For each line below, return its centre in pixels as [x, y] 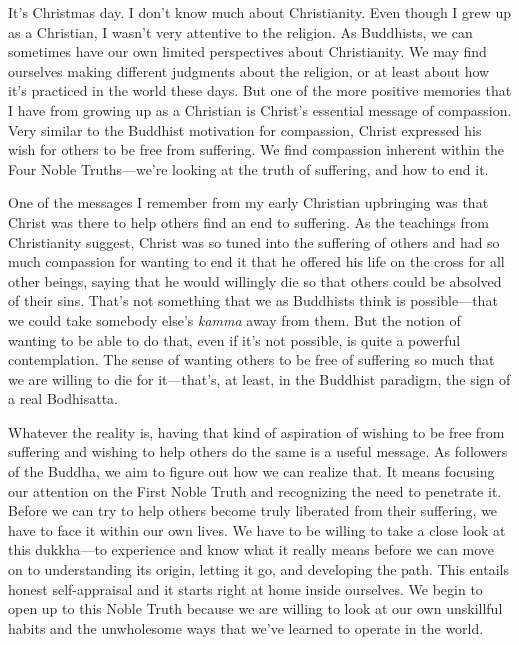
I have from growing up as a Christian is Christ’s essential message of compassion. [260, 109]
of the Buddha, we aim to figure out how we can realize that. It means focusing [251, 471]
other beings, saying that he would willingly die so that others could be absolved [255, 280]
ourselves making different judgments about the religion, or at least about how [249, 70]
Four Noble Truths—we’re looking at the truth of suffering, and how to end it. [248, 168]
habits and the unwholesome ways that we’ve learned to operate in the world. [246, 627]
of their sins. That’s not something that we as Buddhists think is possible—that [253, 300]
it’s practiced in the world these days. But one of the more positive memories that [260, 90]
